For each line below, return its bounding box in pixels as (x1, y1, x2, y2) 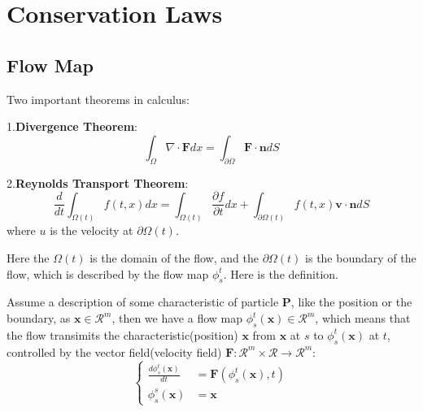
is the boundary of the (305, 249, 416, 267)
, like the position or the (290, 293, 412, 310)
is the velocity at (50, 222, 133, 239)
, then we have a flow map (111, 310, 243, 327)
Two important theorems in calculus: (7, 90, 190, 107)
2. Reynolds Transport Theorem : (7, 174, 189, 191)
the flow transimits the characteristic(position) (7, 326, 238, 343)
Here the (7, 249, 50, 267)
